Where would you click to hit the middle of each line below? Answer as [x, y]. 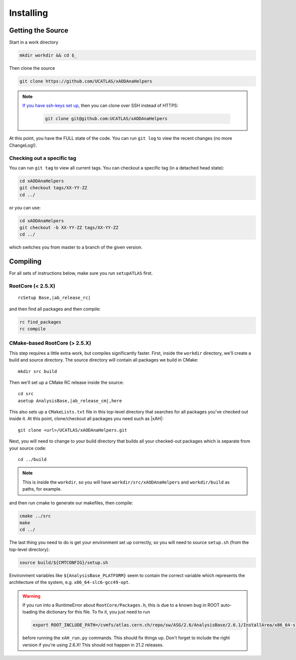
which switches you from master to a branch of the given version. [76, 247]
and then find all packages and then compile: [55, 309]
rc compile [33, 329]
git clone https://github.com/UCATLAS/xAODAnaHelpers [86, 81]
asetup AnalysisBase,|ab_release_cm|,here [70, 401]
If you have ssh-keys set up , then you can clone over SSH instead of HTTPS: [100, 106]
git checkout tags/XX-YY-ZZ [53, 188]
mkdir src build [37, 371]
